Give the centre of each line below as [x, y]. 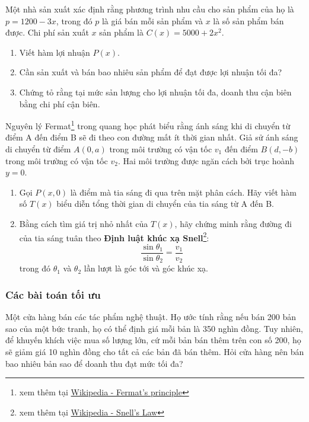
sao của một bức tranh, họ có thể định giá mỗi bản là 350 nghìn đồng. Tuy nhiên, [154, 328]
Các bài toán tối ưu [53, 294]
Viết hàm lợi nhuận [55, 52]
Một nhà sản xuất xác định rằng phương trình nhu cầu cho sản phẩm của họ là [150, 9]
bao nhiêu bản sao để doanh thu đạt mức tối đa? [94, 363]
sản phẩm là [121, 32]
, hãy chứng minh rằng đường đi [233, 223]
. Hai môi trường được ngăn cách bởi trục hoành [206, 160]
